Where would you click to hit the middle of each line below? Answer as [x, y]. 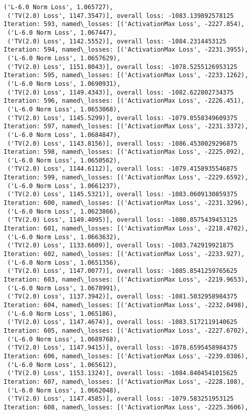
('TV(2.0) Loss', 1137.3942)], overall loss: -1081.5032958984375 [122, 297]
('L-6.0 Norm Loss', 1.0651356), [64, 262]
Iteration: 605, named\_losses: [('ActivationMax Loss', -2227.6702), [126, 330]
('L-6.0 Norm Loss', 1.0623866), [64, 211]
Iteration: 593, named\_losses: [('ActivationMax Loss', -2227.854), [124, 24]
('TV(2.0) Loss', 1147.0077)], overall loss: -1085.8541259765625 [122, 271]
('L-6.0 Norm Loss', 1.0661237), [64, 186]
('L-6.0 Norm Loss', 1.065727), [58, 7]
